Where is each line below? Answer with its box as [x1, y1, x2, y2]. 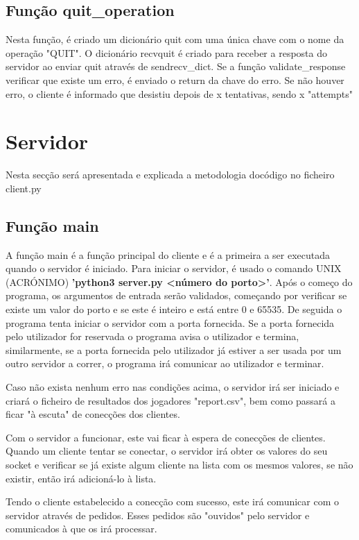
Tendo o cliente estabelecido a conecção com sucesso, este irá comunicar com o [6, 494, 339, 509]
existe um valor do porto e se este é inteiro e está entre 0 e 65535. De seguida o [6, 302, 342, 317]
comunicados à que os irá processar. [6, 521, 157, 536]
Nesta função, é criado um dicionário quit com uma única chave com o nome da [6, 32, 344, 47]
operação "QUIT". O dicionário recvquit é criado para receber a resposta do [6, 45, 327, 60]
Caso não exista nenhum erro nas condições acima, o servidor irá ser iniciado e [6, 380, 340, 394]
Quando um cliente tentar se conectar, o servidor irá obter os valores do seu [6, 444, 328, 458]
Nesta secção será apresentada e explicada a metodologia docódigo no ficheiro [6, 167, 335, 182]
